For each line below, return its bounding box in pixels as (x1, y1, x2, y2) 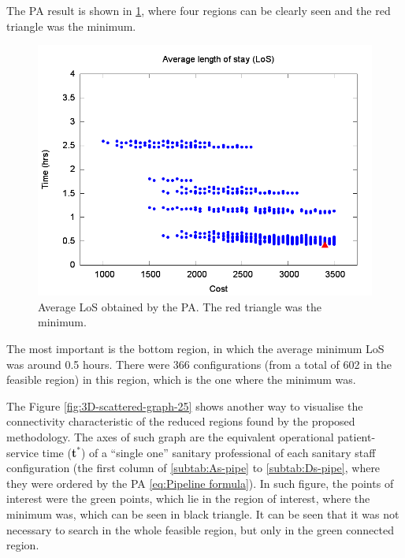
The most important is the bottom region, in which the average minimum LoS (6, 340, 385, 356)
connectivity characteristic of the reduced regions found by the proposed (6, 413, 355, 430)
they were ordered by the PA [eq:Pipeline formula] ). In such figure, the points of (6, 474, 394, 491)
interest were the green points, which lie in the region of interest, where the (6, 490, 370, 507)
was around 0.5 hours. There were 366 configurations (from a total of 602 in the (6, 355, 392, 372)
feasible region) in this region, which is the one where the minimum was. (6, 371, 356, 388)
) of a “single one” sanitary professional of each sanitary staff (80, 444, 376, 460)
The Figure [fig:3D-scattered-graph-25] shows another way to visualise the (6, 397, 363, 414)
